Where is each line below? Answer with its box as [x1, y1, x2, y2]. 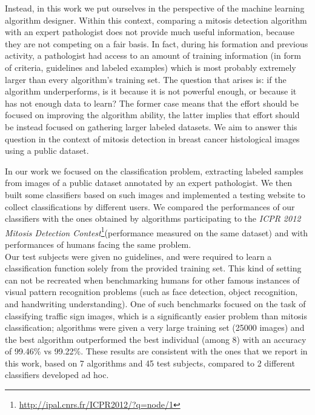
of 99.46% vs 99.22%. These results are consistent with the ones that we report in [5, 345, 308, 357]
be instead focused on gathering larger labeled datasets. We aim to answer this [5, 120, 297, 133]
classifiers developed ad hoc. [5, 368, 109, 381]
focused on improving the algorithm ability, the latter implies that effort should [5, 108, 300, 121]
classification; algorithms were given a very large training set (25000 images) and [5, 321, 305, 334]
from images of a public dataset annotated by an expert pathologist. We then [5, 176, 292, 189]
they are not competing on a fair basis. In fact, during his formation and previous [5, 37, 308, 50]
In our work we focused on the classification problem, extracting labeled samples [5, 164, 303, 177]
